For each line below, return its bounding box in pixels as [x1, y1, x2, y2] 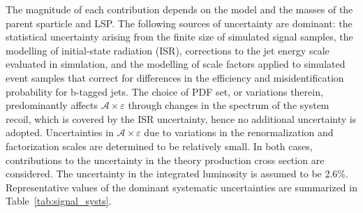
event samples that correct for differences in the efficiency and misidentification [6, 70, 344, 85]
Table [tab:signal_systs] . [6, 193, 112, 208]
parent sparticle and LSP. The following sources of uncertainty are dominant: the [6, 15, 353, 30]
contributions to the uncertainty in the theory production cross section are [6, 152, 325, 167]
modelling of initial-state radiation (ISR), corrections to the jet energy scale [6, 43, 329, 57]
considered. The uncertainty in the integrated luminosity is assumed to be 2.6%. [6, 166, 348, 181]
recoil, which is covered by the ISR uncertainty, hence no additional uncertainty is [6, 111, 357, 126]
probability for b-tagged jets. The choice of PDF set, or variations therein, [6, 84, 323, 98]
